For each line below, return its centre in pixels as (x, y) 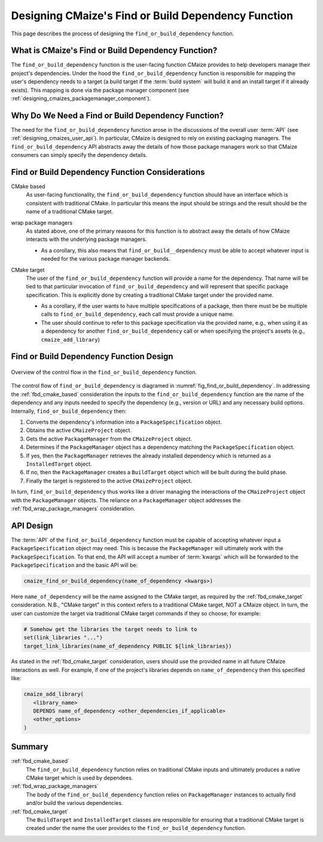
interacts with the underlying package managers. (86, 239)
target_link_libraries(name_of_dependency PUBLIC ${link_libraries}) (128, 646)
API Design (32, 525)
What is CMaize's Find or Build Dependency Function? (114, 51)
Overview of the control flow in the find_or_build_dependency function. (104, 372)
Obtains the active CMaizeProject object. (79, 430)
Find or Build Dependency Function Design (92, 357)
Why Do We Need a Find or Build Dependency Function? (118, 115)
